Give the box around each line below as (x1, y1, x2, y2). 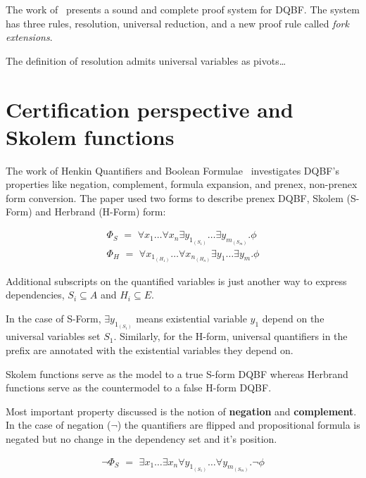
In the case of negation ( (6, 417, 111, 432)
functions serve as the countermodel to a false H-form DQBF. (6, 380, 272, 395)
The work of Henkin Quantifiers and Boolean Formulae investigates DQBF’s (6, 163, 339, 177)
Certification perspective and (6, 94, 294, 123)
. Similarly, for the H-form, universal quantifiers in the (113, 329, 348, 344)
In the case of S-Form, (6, 310, 101, 325)
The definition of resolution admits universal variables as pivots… (6, 53, 286, 68)
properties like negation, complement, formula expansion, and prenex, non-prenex (6, 177, 358, 191)
